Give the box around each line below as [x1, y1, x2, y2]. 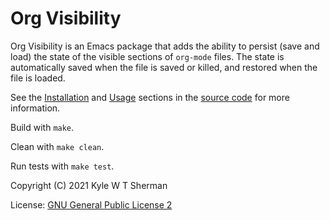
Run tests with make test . [10, 160, 115, 172]
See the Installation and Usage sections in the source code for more [10, 91, 290, 103]
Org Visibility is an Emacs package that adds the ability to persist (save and [10, 40, 320, 52]
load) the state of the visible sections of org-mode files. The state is [10, 50, 285, 62]
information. [10, 102, 61, 114]
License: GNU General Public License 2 [10, 198, 173, 211]
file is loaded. [10, 72, 66, 84]
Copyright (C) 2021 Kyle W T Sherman [10, 179, 168, 191]
